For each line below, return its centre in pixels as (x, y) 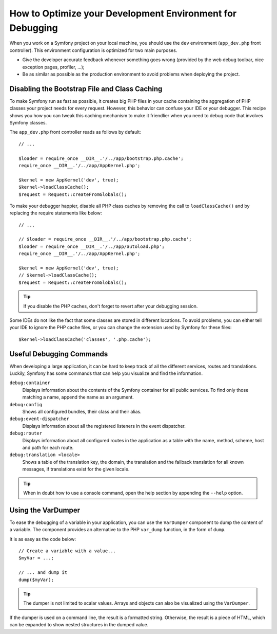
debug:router (26, 433)
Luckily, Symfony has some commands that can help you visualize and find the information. (106, 373)
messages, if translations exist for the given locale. (76, 469)
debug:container (30, 383)
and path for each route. (48, 447)
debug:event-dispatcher (39, 419)
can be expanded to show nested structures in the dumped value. (79, 625)
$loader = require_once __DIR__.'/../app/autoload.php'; (92, 246)
